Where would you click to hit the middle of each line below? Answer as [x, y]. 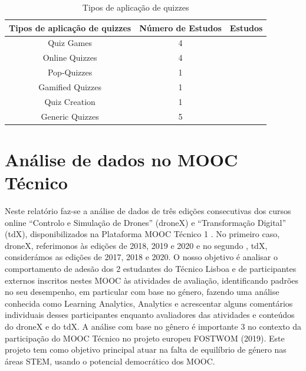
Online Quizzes [70, 58]
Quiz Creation [70, 101]
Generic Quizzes [70, 116]
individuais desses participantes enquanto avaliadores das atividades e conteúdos [150, 315]
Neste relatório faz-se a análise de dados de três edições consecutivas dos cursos [148, 211]
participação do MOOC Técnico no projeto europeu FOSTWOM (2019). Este [145, 338]
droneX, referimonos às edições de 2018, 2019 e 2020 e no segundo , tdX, [136, 245]
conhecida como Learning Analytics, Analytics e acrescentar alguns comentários [149, 303]
